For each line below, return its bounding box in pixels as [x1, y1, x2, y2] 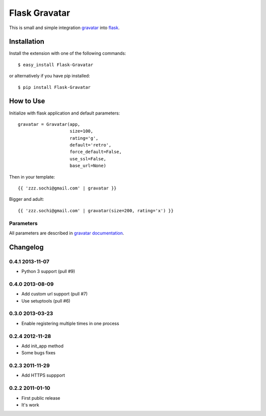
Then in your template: [9, 174, 55, 180]
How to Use [9, 97, 45, 106]
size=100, [69, 128, 94, 134]
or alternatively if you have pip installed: [9, 73, 91, 79]
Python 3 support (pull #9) [21, 268, 75, 274]
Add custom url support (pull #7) [21, 291, 88, 297]
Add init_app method [21, 343, 64, 349]
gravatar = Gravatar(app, [18, 121, 81, 127]
